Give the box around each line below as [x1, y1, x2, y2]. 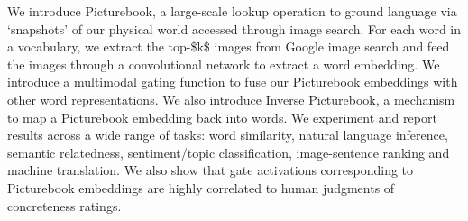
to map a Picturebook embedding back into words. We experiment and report [7, 107, 437, 126]
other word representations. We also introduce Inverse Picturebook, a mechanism [7, 89, 455, 108]
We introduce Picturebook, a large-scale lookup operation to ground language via [7, 2, 457, 20]
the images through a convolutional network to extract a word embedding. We [7, 54, 440, 73]
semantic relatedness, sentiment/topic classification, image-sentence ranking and [7, 143, 450, 161]
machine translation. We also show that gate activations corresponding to [7, 161, 414, 180]
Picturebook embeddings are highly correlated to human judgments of [7, 178, 395, 197]
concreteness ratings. [7, 196, 122, 215]
